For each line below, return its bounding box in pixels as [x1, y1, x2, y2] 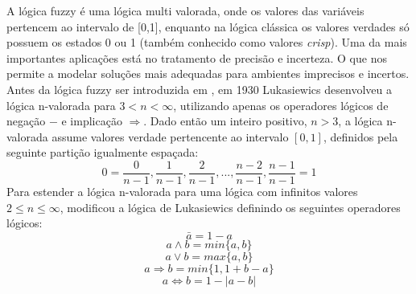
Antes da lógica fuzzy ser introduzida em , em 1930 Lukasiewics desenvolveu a [6, 80, 392, 97]
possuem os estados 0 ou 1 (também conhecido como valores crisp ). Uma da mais [6, 34, 407, 51]
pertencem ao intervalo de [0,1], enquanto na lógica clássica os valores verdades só [6, 18, 410, 35]
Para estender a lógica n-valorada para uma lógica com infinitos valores [6, 183, 358, 199]
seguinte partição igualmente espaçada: [6, 144, 199, 161]
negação [6, 112, 46, 129]
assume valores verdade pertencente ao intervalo [51, 128, 289, 145]
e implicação [61, 112, 122, 129]
